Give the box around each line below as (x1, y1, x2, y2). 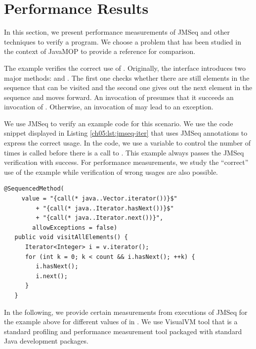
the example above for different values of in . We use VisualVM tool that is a (4, 316, 238, 327)
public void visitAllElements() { (14, 234, 128, 241)
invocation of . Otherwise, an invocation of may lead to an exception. (4, 101, 213, 112)
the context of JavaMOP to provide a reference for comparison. (4, 46, 196, 56)
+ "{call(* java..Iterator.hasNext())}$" (36, 204, 174, 212)
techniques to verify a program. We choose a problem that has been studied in (4, 36, 241, 47)
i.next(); (36, 272, 68, 280)
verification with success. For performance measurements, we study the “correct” (4, 157, 249, 167)
